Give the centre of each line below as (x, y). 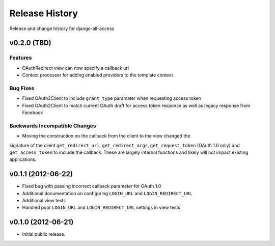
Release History (44, 13)
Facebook (33, 113)
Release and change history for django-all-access (62, 29)
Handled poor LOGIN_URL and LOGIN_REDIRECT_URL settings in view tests (101, 208)
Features (21, 58)
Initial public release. (44, 234)
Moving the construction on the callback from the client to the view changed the (106, 136)
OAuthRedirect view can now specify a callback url (76, 68)
